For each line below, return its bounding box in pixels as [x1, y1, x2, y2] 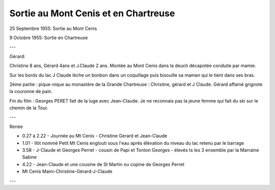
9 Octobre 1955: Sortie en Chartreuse [9, 35, 88, 41]
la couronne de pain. [9, 88, 53, 94]
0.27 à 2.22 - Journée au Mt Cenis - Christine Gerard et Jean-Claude [22, 133, 168, 139]
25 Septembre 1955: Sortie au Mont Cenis [9, 25, 97, 31]
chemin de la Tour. [9, 105, 48, 111]
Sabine [22, 154, 37, 160]
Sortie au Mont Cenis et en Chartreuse [9, 8, 175, 19]
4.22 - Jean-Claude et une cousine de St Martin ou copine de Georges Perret [22, 161, 185, 167]
